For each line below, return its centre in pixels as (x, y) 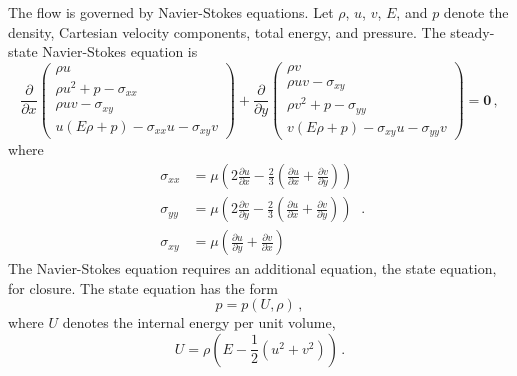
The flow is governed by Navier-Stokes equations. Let (171, 12)
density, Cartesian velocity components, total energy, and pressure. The (227, 31)
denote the (476, 12)
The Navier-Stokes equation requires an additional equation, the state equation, (252, 268)
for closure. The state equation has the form (143, 287)
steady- (472, 31)
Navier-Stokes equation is (120, 51)
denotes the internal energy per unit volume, (199, 322)
